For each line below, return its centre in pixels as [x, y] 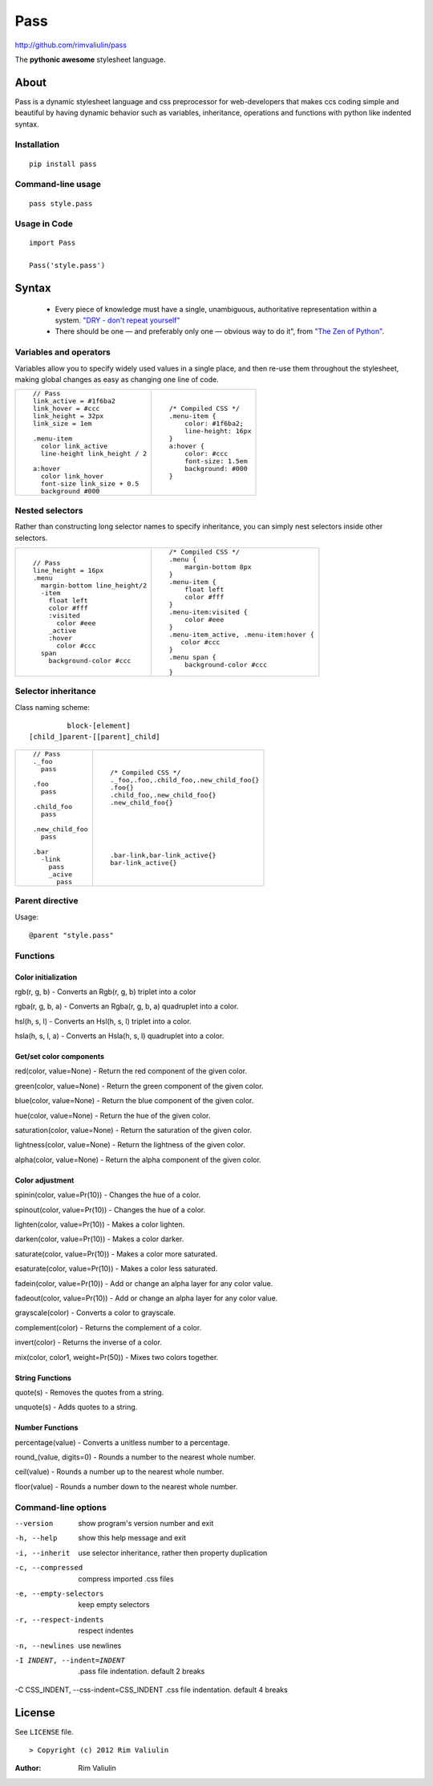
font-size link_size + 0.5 [90, 484]
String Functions [43, 1378]
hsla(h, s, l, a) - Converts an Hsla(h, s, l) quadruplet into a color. [119, 1036]
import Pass [53, 243]
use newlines [100, 1646]
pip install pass [63, 164]
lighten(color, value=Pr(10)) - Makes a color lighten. [100, 1224]
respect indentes [106, 1631]
